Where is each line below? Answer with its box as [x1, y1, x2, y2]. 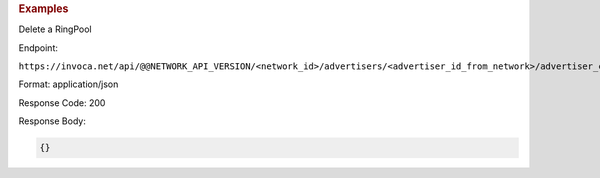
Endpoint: [18, 41, 59, 54]
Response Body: [18, 115, 87, 127]
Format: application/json [18, 78, 119, 90]
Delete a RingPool [18, 23, 92, 35]
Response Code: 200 [18, 96, 106, 109]
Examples [18, 2, 69, 15]
